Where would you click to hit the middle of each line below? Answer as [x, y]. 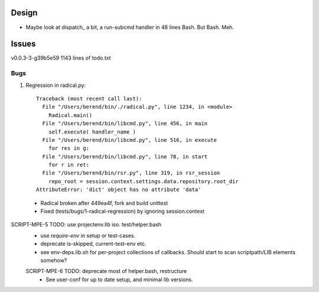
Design [24, 13]
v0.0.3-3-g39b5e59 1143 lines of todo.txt [61, 58]
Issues [23, 44]
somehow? [54, 260]
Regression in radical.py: [56, 85]
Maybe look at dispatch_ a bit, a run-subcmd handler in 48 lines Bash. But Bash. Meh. [130, 27]
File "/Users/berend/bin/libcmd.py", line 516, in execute [129, 140]
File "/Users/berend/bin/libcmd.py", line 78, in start [125, 156]
